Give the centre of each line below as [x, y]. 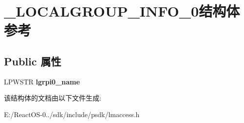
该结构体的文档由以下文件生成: [53, 98]
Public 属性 [33, 61]
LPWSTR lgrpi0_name [42, 81]
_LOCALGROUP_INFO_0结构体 [122, 11]
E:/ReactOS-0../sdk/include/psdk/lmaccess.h [72, 114]
